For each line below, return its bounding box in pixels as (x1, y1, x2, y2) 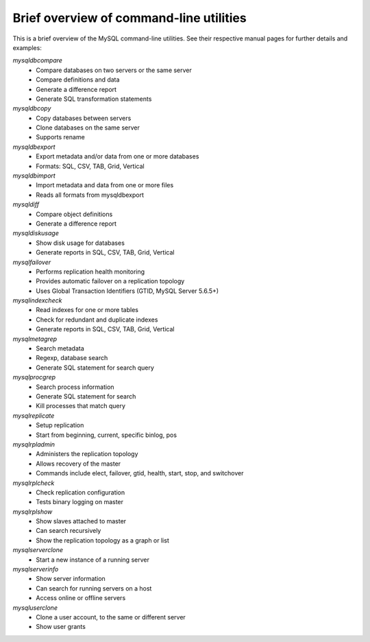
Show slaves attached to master (36, 517, 127, 525)
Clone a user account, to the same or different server (36, 613, 186, 621)
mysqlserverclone (12, 546, 64, 554)
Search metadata (36, 344, 85, 353)
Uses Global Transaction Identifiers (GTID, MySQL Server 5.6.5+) (36, 287, 219, 295)
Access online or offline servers (36, 594, 126, 602)
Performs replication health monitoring (36, 267, 145, 276)
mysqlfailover (12, 258, 51, 266)
